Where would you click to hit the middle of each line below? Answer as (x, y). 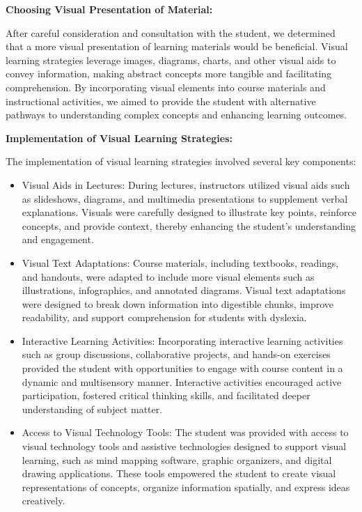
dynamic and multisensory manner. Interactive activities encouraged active (182, 381)
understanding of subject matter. (92, 409)
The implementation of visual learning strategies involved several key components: (181, 161)
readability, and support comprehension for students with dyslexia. (164, 317)
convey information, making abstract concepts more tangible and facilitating (169, 73)
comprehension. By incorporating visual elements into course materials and (166, 87)
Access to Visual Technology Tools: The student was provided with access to (185, 432)
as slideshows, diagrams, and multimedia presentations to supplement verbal (185, 198)
